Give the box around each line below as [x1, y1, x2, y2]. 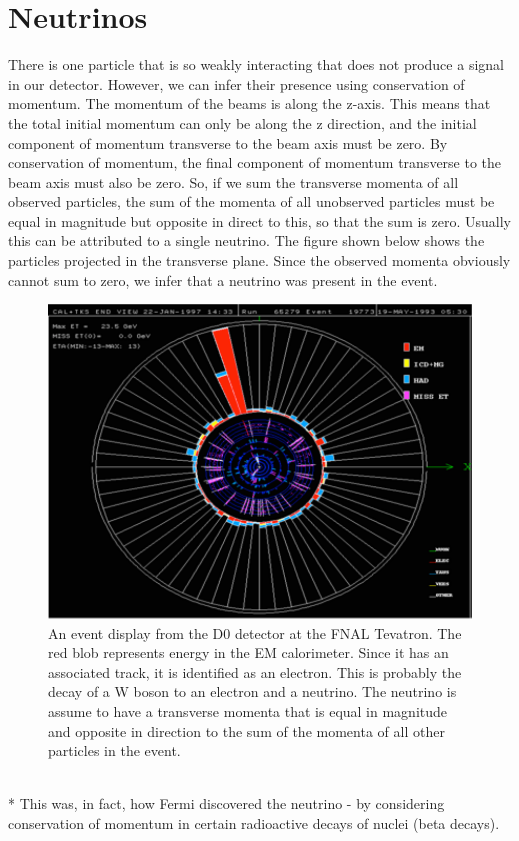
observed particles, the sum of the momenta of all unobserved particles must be [8, 191, 495, 212]
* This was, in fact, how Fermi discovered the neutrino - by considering [8, 793, 445, 814]
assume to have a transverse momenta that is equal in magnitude [48, 700, 448, 721]
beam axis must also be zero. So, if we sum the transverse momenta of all [8, 171, 459, 192]
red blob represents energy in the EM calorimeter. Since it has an [48, 642, 449, 663]
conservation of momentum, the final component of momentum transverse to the [8, 152, 502, 173]
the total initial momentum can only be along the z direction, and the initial [8, 112, 477, 133]
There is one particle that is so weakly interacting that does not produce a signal [8, 54, 504, 75]
